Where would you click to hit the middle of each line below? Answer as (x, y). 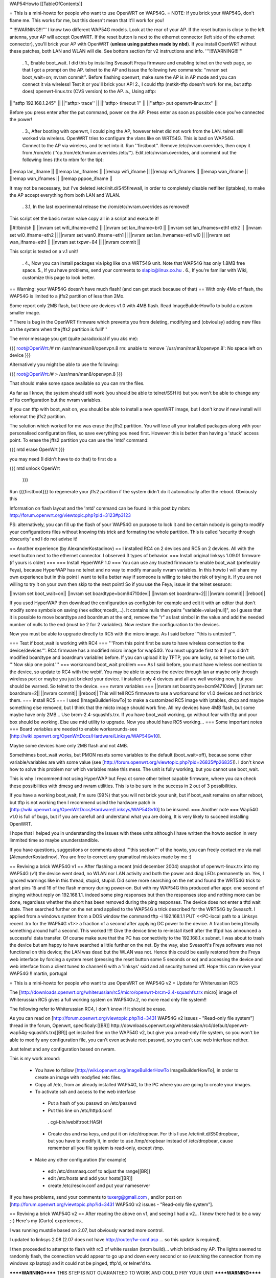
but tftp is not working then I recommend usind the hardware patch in (83, 802)
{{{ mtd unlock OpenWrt (35, 468)
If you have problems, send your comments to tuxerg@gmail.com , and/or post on (96, 1197)
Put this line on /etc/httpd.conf (80, 1110)
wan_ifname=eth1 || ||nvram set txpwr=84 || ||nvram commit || (75, 242)
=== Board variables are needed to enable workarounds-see (73, 729)
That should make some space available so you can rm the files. (77, 383)
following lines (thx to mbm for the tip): (63, 160)
